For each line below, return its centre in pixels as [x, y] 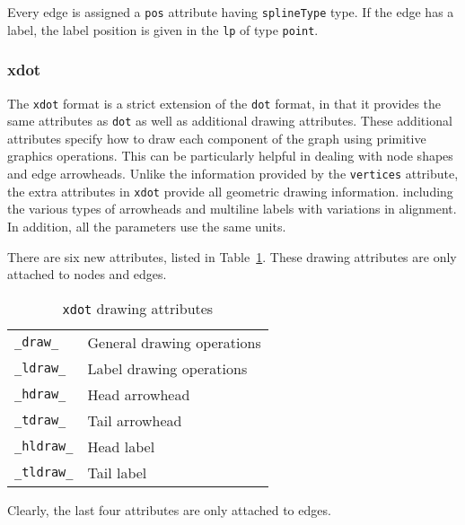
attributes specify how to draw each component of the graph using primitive [217, 138]
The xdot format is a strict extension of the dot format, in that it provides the [224, 103]
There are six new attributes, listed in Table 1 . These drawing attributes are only [232, 256]
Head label [121, 446]
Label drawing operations [167, 368]
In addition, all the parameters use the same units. [147, 226]
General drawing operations [174, 342]
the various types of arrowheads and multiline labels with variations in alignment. [232, 209]
